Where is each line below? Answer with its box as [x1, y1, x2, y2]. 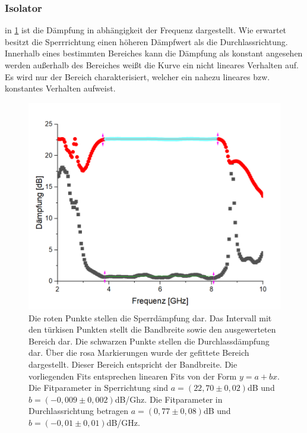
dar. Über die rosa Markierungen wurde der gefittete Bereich [29, 346, 249, 359]
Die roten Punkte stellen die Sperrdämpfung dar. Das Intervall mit [29, 311, 272, 324]
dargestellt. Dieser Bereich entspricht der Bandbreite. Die [29, 358, 238, 370]
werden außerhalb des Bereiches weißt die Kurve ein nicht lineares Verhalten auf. [5, 59, 299, 71]
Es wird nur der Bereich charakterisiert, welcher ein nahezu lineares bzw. [5, 70, 270, 83]
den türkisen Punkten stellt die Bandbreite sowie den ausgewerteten [29, 323, 276, 336]
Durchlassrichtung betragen [29, 404, 129, 417]
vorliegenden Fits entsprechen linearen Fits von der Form [29, 369, 237, 382]
